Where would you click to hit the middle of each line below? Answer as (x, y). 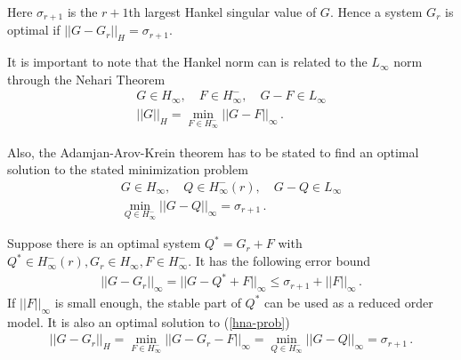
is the (82, 12)
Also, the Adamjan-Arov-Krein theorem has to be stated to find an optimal (213, 152)
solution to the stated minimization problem (128, 169)
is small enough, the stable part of (148, 302)
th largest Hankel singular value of (222, 12)
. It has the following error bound (279, 261)
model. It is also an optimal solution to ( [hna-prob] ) (149, 321)
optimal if (34, 30)
